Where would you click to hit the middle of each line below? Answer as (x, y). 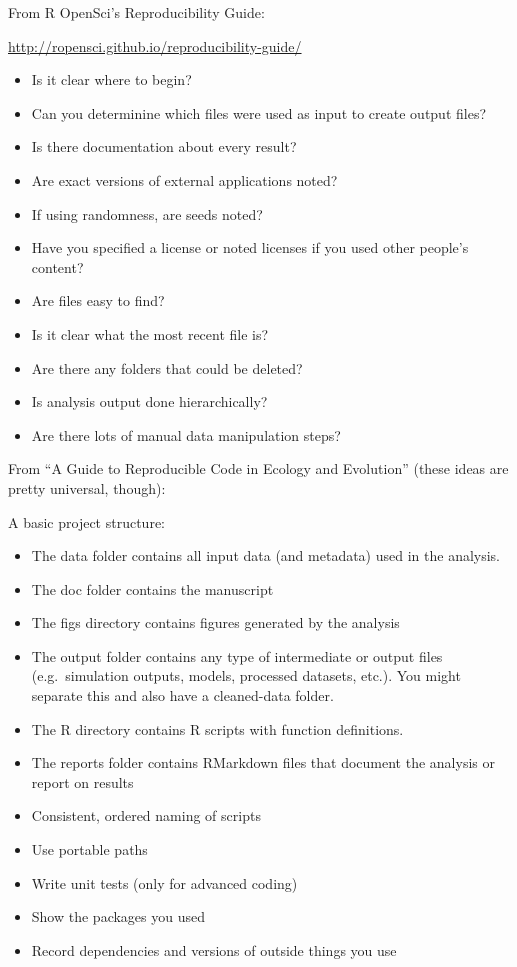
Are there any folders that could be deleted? (167, 367)
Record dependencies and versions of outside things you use (214, 949)
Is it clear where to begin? (111, 79)
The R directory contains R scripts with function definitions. (217, 728)
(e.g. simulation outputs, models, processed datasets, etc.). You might (246, 675)
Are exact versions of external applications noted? (184, 179)
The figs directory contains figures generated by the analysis (215, 622)
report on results (82, 781)
